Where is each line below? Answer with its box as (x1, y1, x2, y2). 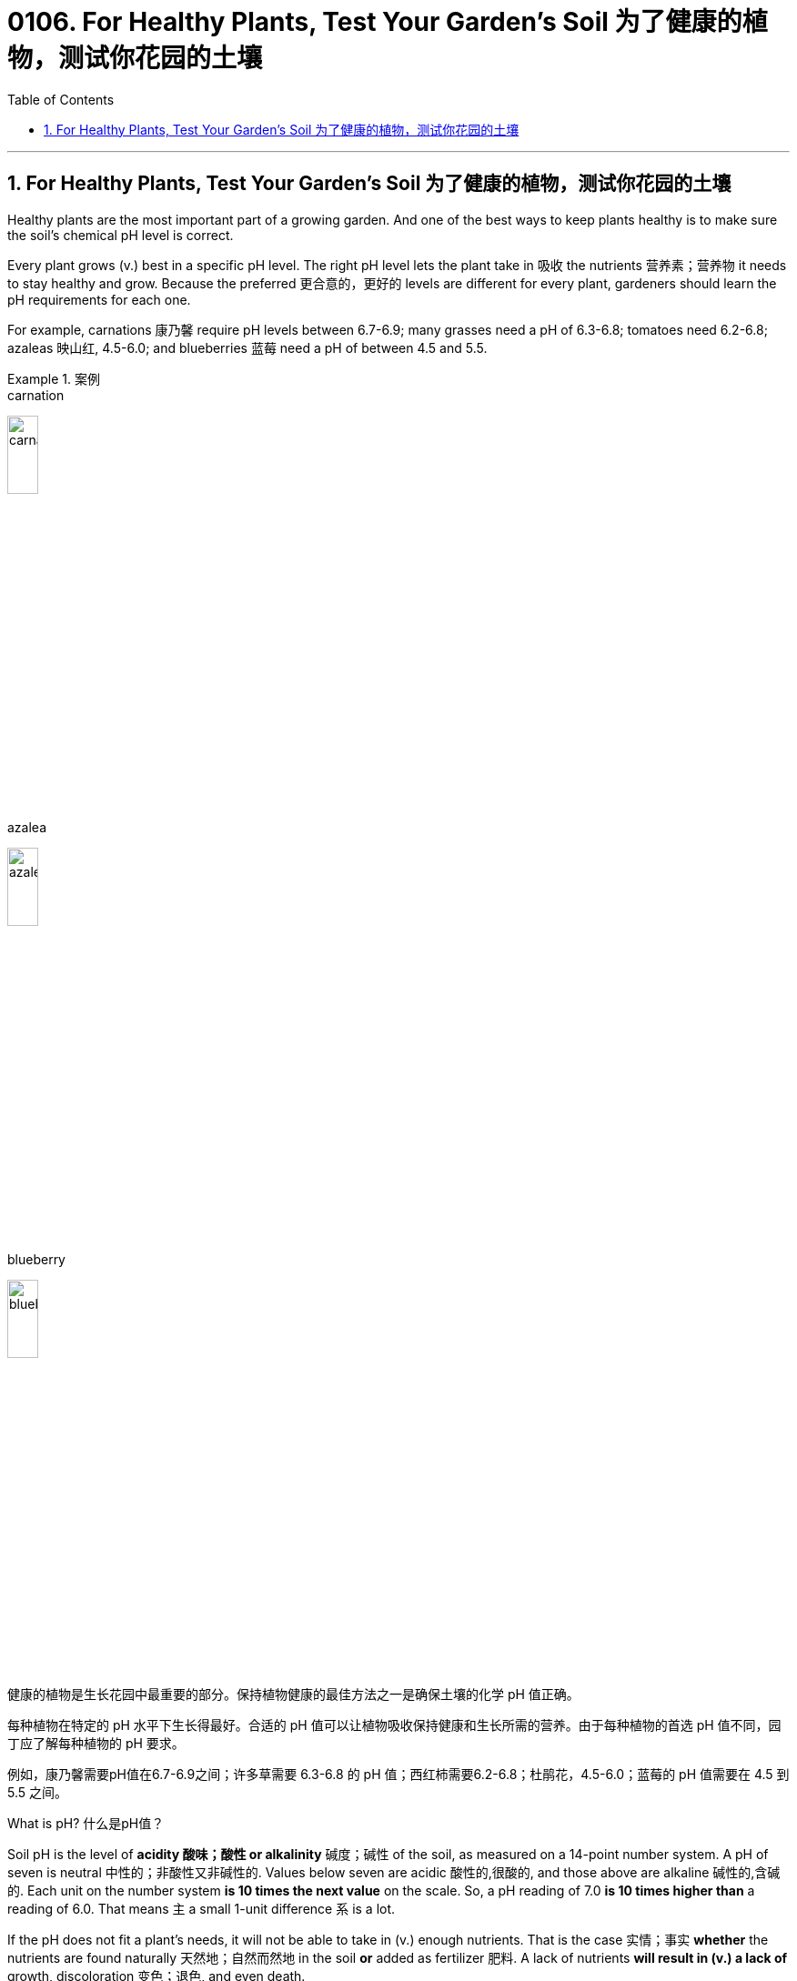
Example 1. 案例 (7, 370, 100, 387)
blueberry (7, 1252, 66, 1268)
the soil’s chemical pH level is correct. (7, 226, 234, 243)
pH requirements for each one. (7, 291, 191, 307)
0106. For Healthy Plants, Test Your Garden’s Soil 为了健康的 (7, 6, 742, 37)
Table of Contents (7, 91, 115, 107)
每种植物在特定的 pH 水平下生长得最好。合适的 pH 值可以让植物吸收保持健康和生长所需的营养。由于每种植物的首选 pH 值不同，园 (7, 1716, 782, 1733)
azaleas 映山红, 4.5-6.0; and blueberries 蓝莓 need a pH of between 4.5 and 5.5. (7, 339, 488, 356)
